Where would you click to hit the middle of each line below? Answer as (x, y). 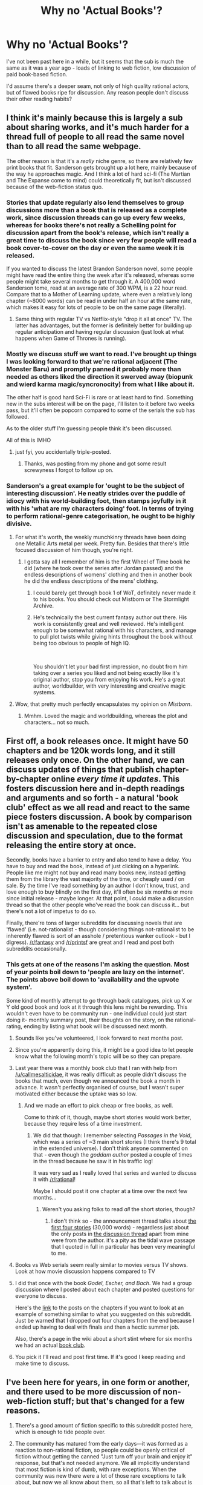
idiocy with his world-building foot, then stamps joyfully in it (96, 501)
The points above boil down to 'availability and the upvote (93, 980)
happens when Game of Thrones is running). (71, 338)
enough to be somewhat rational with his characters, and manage (114, 630)
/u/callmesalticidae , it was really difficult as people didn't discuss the (101, 1074)
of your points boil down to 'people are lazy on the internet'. (95, 972)
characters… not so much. (56, 722)
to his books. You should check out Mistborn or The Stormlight (111, 599)
